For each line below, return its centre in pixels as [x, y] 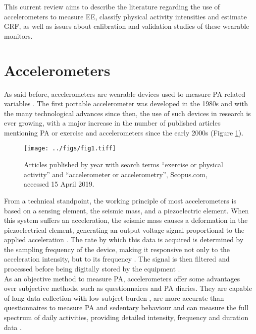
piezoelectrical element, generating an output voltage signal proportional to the [124, 230]
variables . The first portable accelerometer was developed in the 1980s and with [126, 103]
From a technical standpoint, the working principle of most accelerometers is [120, 200]
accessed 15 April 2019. [59, 184]
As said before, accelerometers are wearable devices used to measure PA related [125, 94]
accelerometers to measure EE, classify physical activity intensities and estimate [126, 16]
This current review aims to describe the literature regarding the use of [112, 6]
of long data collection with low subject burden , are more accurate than [114, 298]
